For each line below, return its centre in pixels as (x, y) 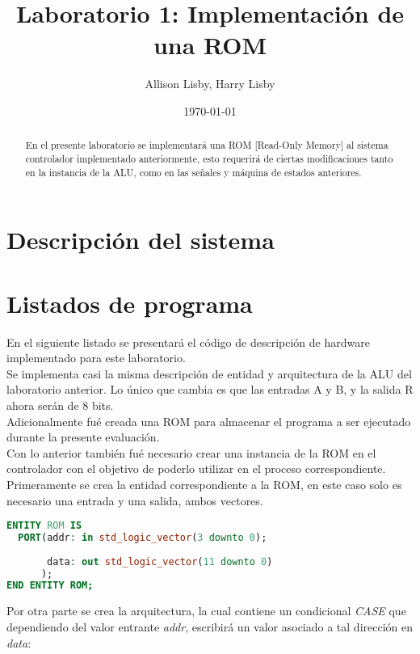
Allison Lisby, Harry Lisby (210, 84)
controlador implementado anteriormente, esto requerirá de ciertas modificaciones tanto (209, 158)
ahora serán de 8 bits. (60, 405)
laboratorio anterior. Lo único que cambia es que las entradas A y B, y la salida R (210, 389)
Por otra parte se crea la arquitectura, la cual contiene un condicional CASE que (206, 611)
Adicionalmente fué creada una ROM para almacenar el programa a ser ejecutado (209, 421)
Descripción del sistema (141, 240)
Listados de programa (130, 303)
